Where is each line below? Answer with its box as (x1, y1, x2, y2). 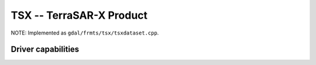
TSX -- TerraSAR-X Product (11, 9, 148, 22)
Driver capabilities (11, 45, 80, 54)
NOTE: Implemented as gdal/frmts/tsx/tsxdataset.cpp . (11, 29, 159, 36)
